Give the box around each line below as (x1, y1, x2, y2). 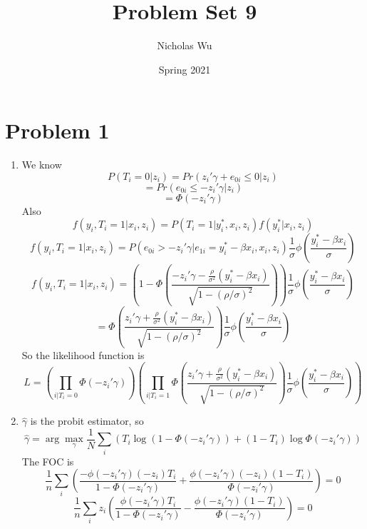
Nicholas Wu (157, 38, 212, 53)
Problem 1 (5, 116, 110, 145)
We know (21, 157, 62, 172)
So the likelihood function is (21, 347, 145, 362)
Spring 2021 (158, 61, 211, 76)
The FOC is (21, 453, 74, 468)
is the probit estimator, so (30, 413, 144, 428)
